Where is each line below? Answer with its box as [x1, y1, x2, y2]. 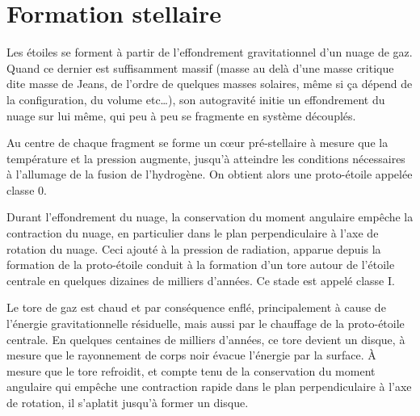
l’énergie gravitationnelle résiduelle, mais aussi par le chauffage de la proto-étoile [6, 315, 405, 332]
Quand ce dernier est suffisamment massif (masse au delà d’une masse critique [6, 59, 394, 76]
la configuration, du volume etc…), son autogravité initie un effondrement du [6, 90, 385, 107]
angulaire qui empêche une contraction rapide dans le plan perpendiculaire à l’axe [6, 378, 412, 395]
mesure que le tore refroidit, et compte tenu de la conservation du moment [6, 362, 376, 379]
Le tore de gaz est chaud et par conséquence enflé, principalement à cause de [6, 299, 386, 316]
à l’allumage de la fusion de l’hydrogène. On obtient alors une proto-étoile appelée [6, 166, 413, 183]
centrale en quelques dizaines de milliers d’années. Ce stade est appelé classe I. [6, 271, 395, 288]
